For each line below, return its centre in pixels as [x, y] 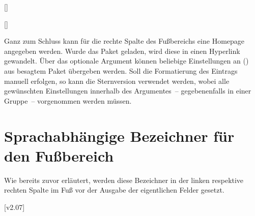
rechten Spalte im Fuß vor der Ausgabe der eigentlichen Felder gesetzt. [114, 190]
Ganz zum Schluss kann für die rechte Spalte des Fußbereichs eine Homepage [124, 41]
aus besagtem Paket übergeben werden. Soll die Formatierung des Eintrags [121, 70]
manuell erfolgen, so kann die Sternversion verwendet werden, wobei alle [117, 81]
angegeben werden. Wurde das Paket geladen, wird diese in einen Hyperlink [122, 51]
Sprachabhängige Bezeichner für [119, 135]
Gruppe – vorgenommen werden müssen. [68, 100]
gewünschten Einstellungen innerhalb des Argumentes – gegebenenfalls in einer [128, 91]
